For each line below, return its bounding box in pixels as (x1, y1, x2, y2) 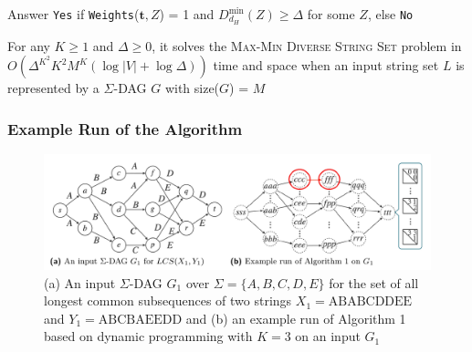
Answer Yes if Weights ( (7, 5, 140, 23)
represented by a (7, 78, 100, 98)
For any (7, 36, 50, 55)
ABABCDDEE (328, 295, 413, 309)
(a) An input (44, 273, 116, 292)
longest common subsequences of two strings (44, 291, 292, 310)
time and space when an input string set (213, 56, 439, 75)
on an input (295, 326, 361, 346)
